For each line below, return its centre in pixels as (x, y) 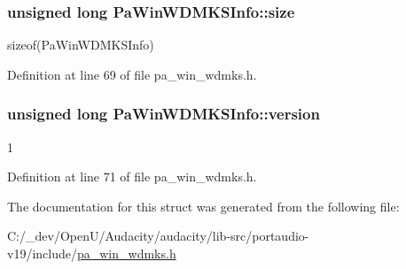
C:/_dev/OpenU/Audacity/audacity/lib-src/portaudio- (158, 236)
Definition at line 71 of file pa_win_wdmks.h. (132, 177)
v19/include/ (42, 253)
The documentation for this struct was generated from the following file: (203, 206)
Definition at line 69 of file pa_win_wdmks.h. (132, 74)
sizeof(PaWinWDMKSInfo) (81, 45)
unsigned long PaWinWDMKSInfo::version (164, 114)
